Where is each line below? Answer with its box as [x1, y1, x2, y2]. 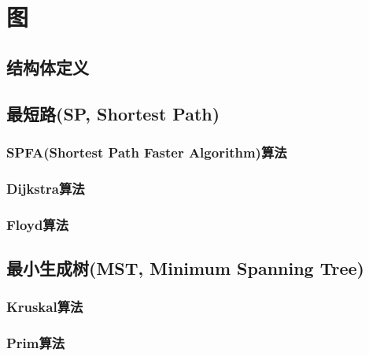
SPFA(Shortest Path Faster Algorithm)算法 [6, 142, 287, 161]
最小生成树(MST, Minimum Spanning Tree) [6, 255, 364, 280]
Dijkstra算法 [6, 178, 85, 198]
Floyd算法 [6, 214, 69, 234]
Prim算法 [6, 333, 65, 353]
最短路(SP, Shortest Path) [6, 101, 220, 125]
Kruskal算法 [6, 297, 83, 317]
